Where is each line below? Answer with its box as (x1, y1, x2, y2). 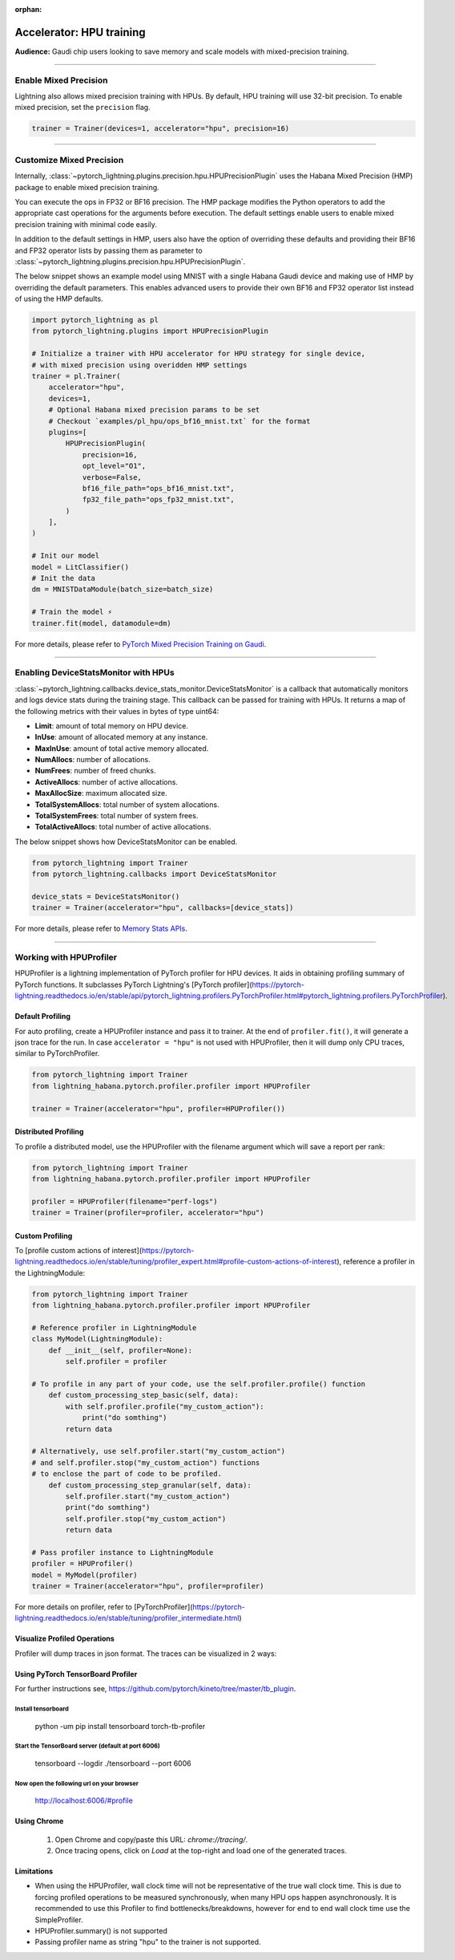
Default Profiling (14, 1012, 71, 1021)
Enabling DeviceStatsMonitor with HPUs (14, 667, 175, 678)
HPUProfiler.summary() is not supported (34, 1926, 168, 1936)
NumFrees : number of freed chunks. (34, 766, 156, 776)
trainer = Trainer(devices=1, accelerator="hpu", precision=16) (31, 124, 290, 133)
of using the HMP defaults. (14, 294, 103, 304)
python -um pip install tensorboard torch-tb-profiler (34, 1721, 206, 1731)
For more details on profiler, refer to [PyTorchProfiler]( (14, 1602, 193, 1612)
